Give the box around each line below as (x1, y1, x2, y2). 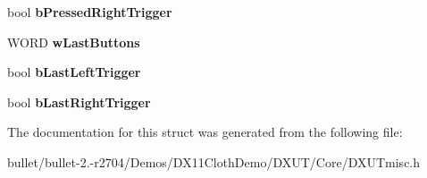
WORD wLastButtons (7, 32, 140, 51)
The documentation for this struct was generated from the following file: (7, 123, 403, 141)
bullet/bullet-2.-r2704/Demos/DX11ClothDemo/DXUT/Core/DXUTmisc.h (7, 152, 421, 171)
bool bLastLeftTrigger (7, 63, 141, 81)
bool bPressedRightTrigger (7, 3, 172, 21)
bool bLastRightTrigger (7, 92, 151, 111)
